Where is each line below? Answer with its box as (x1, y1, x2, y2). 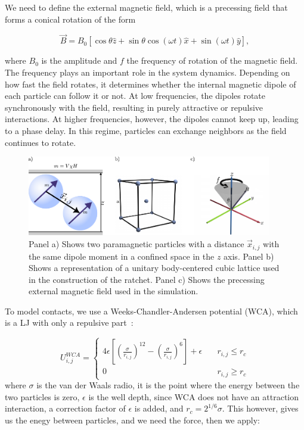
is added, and (134, 402, 184, 415)
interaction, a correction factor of (5, 402, 126, 415)
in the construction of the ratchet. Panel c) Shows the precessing (29, 273, 265, 285)
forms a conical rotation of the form (5, 13, 136, 25)
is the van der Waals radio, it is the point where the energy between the (36, 379, 300, 391)
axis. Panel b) (224, 250, 274, 262)
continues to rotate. (5, 136, 76, 148)
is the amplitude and (41, 54, 117, 67)
